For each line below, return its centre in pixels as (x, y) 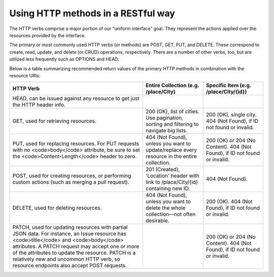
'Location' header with (172, 176)
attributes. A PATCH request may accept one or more (76, 246)
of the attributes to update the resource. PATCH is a (74, 253)
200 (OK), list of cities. (173, 112)
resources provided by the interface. (47, 35)
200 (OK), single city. (231, 115)
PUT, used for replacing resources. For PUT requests (76, 144)
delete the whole (165, 208)
